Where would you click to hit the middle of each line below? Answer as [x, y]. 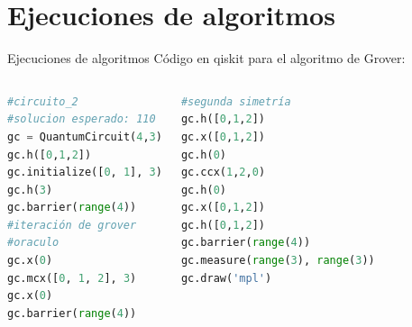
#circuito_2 [43, 101]
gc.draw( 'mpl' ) [226, 278]
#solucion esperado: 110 [82, 119]
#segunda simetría [236, 101]
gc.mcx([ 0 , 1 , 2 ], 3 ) [72, 278]
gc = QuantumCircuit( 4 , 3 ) [85, 136]
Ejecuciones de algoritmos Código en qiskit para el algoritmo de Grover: [206, 58]
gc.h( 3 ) [30, 190]
